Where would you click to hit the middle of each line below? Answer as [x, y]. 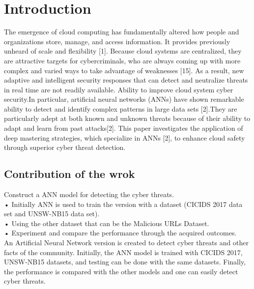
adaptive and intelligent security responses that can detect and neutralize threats [126, 80]
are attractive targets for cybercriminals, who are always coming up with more [122, 60]
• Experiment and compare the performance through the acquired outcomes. [120, 233]
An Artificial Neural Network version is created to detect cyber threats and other [126, 243]
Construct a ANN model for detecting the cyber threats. [89, 194]
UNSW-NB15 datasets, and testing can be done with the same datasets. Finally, [125, 262]
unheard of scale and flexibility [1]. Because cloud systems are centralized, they [123, 51]
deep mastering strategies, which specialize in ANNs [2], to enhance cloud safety [125, 137]
